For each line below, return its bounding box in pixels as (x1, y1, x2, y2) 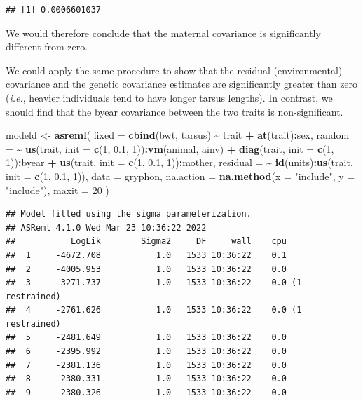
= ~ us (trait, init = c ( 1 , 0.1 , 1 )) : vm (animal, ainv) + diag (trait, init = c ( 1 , (6, 141, 334, 156)
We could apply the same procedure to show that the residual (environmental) (6, 62, 343, 77)
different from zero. (6, 39, 88, 54)
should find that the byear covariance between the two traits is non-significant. (6, 104, 343, 118)
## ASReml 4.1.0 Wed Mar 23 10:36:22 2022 (6, 222, 207, 233)
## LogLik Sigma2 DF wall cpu (6, 236, 287, 247)
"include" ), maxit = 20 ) (6, 182, 109, 197)
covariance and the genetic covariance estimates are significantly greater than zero (6, 76, 358, 91)
